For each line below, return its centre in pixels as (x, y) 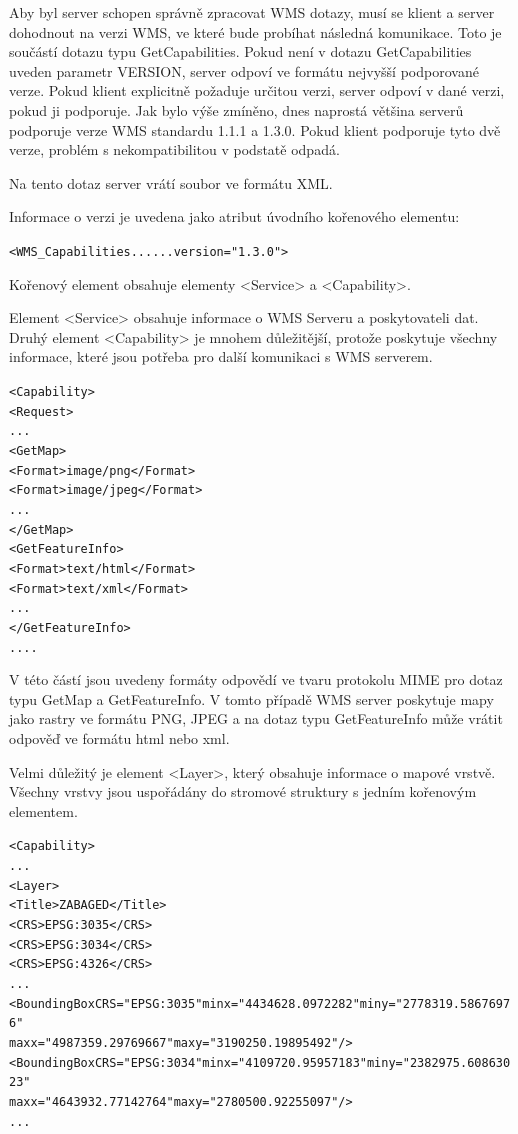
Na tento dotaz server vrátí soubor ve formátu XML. (171, 182)
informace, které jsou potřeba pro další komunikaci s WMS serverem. (221, 356)
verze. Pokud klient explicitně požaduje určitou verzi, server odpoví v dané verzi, (257, 90)
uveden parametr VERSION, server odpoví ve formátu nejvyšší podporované (244, 70)
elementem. (43, 810)
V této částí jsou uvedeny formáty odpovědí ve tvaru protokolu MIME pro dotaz (256, 679)
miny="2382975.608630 (438, 1062)
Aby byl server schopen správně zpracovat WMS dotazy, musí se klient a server (252, 12)
